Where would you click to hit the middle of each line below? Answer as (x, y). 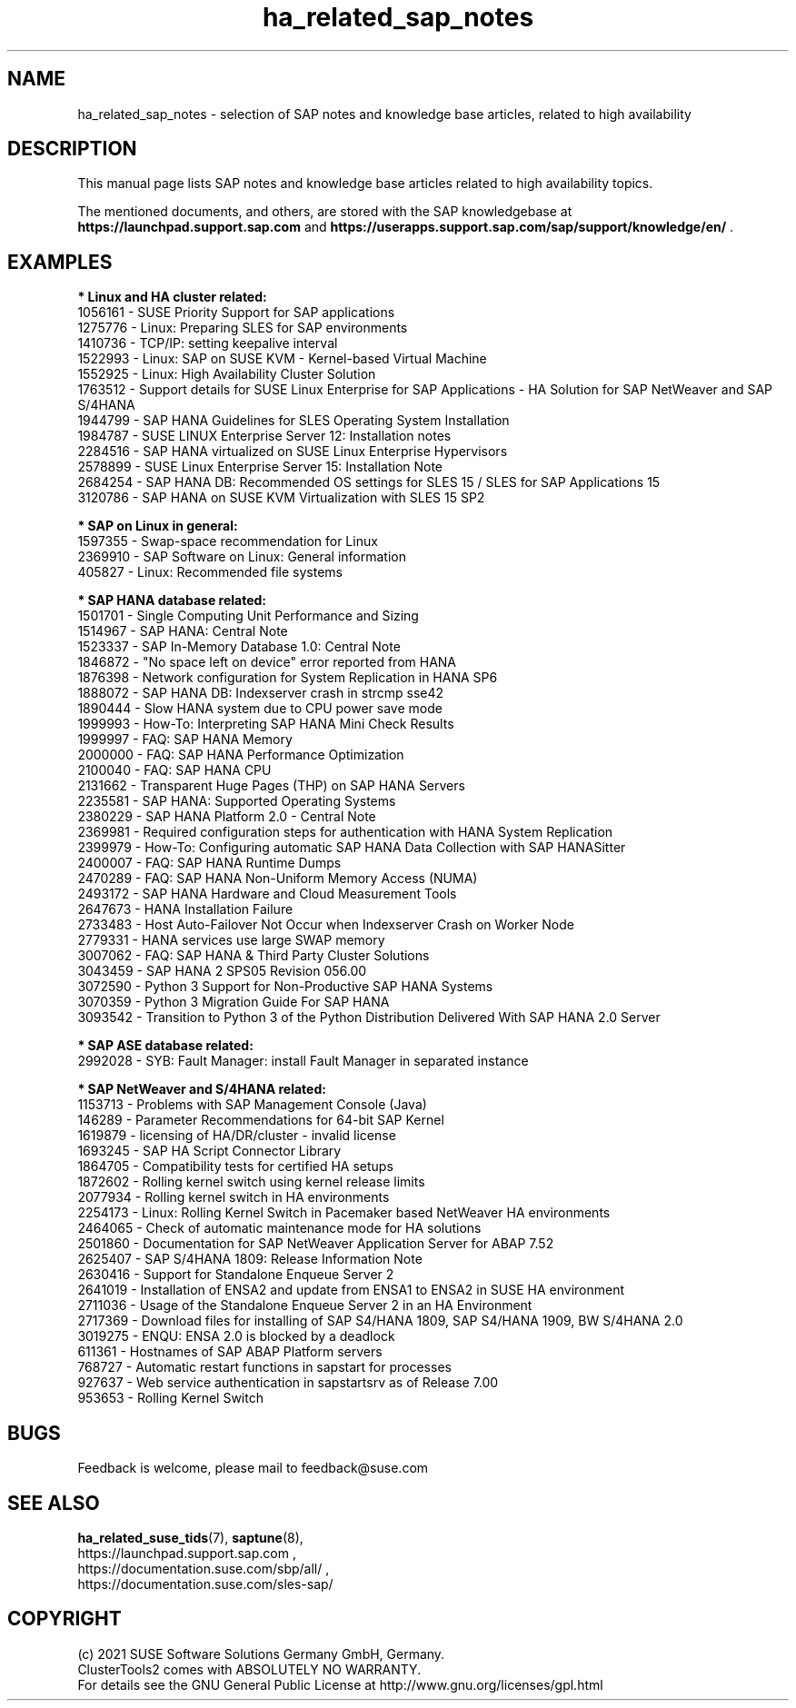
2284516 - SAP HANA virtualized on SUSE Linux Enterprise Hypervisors (293, 452)
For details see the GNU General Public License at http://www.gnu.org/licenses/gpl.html (340, 1684)
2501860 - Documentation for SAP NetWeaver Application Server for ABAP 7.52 (316, 1244)
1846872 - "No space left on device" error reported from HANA (267, 662)
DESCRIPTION (72, 149)
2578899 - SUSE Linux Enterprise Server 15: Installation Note (260, 467)
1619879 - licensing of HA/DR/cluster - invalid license (237, 1136)
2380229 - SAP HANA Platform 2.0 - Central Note (227, 817)
